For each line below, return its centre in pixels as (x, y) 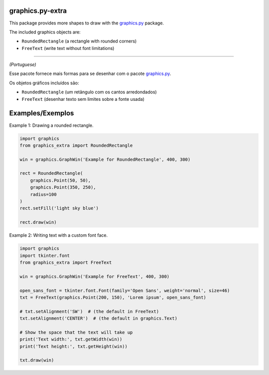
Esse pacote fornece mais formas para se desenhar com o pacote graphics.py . (90, 74)
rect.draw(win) (38, 222)
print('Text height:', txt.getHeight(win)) (74, 346)
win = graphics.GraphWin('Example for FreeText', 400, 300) (95, 276)
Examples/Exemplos (42, 113)
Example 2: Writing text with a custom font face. (59, 235)
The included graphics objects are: (45, 32)
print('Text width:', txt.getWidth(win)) (71, 339)
